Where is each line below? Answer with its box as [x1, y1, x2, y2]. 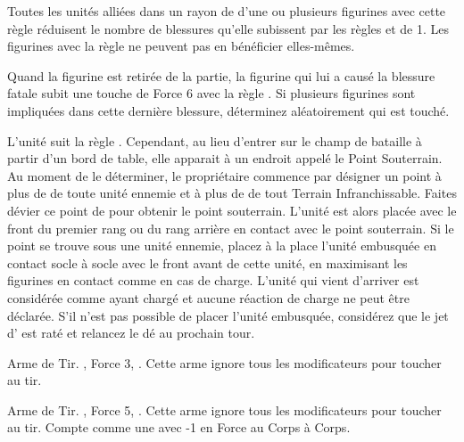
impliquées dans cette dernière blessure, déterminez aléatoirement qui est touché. [7, 101, 450, 119]
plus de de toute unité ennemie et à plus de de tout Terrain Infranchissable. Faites [7, 184, 457, 202]
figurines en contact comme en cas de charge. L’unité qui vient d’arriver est [7, 271, 419, 290]
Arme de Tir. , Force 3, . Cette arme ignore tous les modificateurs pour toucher [7, 353, 442, 372]
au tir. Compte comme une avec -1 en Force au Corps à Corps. [7, 418, 351, 437]
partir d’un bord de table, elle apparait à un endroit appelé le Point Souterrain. [7, 149, 443, 168]
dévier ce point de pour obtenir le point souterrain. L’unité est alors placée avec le [7, 201, 457, 219]
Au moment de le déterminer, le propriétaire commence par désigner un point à [7, 166, 442, 184]
